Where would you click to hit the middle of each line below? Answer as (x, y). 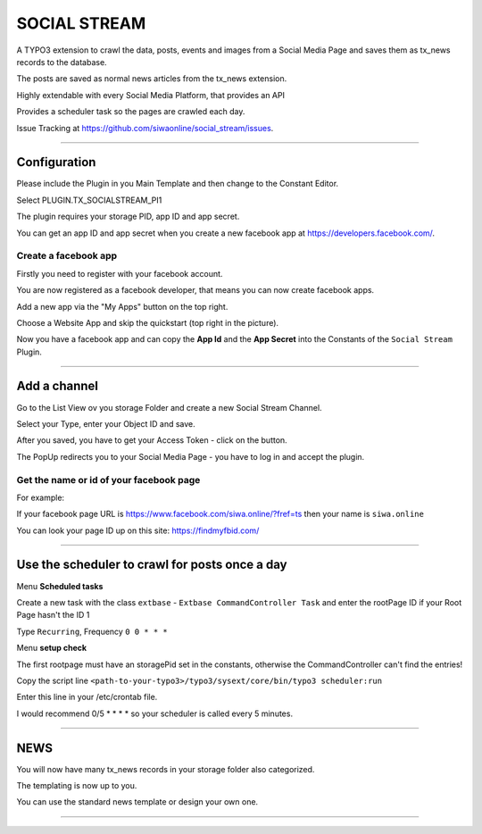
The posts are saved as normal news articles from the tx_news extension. (152, 79)
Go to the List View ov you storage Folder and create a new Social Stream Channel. (169, 407)
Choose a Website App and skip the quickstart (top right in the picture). (148, 322)
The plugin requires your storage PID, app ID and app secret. (128, 217)
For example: (41, 497)
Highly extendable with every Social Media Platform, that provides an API (151, 95)
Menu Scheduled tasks (60, 586)
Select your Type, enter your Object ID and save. (106, 423)
